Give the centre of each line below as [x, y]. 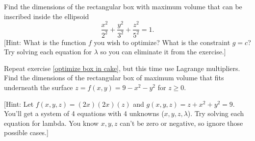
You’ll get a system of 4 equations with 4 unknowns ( [84, 113]
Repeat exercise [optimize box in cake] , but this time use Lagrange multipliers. [122, 68]
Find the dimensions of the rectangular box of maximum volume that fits [114, 78]
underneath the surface [38, 87]
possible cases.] [26, 132]
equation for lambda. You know [51, 123]
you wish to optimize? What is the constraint [162, 42]
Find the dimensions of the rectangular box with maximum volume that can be [123, 6]
